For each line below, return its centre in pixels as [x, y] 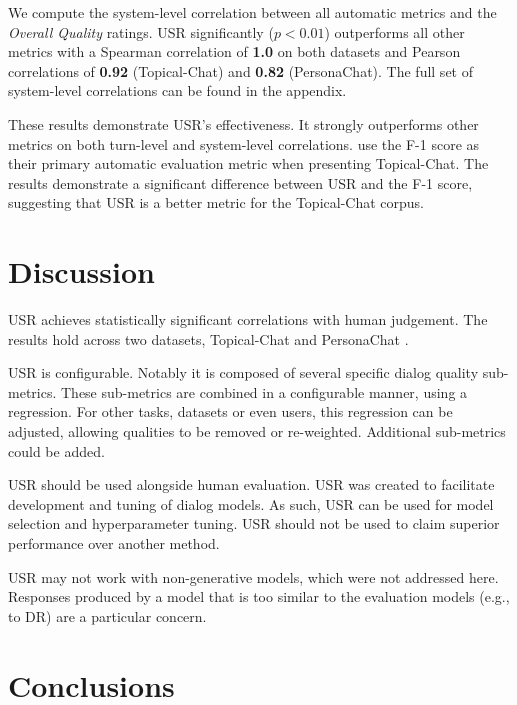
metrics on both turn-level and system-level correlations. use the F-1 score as [244, 143]
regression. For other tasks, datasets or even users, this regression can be [230, 411]
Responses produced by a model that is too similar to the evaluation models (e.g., [259, 596]
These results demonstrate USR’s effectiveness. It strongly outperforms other [243, 123]
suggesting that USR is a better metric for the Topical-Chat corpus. [216, 202]
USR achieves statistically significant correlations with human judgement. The [248, 319]
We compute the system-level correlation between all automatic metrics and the [252, 12]
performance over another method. [114, 543]
